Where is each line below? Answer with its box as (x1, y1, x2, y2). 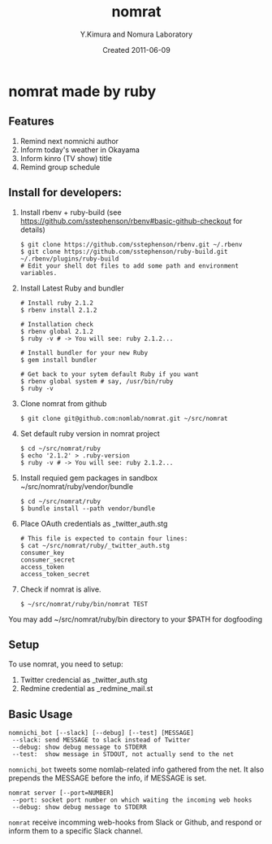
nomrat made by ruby (8, 82, 157, 100)
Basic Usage (8, 707, 73, 721)
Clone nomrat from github (19, 398, 107, 409)
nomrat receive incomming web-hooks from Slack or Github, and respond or (8, 817, 262, 828)
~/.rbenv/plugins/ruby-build (19, 255, 119, 263)
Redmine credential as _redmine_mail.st (19, 684, 153, 693)
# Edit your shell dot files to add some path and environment (19, 261, 240, 270)
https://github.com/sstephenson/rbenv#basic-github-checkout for (19, 216, 243, 225)
